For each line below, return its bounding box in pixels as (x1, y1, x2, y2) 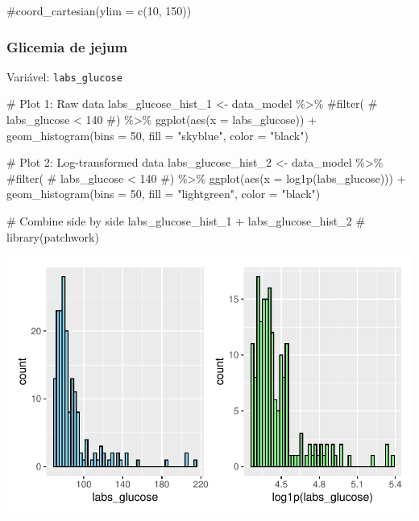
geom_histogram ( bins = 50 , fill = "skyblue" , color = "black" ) (6, 126, 309, 143)
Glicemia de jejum (6, 36, 128, 56)
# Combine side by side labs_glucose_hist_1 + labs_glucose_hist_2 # (6, 213, 366, 229)
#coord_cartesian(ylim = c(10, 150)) (6, 2, 192, 19)
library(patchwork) (6, 228, 99, 245)
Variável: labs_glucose (6, 68, 122, 85)
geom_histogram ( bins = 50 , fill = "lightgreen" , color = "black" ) (6, 185, 321, 202)
